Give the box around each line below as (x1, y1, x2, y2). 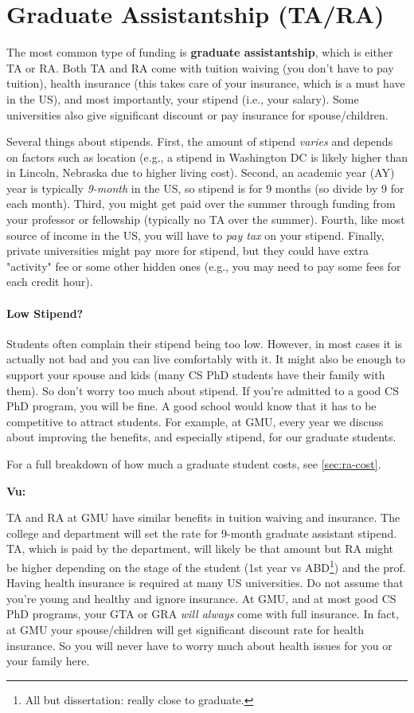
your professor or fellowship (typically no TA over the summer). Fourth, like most (6, 211, 405, 228)
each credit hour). (6, 273, 93, 290)
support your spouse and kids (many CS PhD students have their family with (6, 366, 385, 383)
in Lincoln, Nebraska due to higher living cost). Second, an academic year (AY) (6, 164, 395, 181)
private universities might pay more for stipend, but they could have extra (6, 242, 369, 259)
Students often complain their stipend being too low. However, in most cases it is (6, 335, 403, 351)
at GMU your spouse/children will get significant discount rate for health (6, 621, 364, 637)
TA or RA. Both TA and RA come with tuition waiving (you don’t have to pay (6, 59, 394, 76)
